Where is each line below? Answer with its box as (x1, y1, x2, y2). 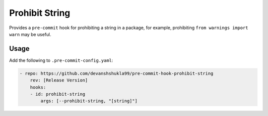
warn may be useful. (9, 31, 52, 37)
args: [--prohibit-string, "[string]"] (40, 98, 137, 104)
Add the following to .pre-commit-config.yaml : (9, 57, 114, 63)
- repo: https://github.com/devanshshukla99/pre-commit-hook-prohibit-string (19, 71, 213, 76)
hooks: (30, 84, 46, 90)
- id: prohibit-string (30, 91, 85, 97)
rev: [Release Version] (30, 77, 88, 83)
